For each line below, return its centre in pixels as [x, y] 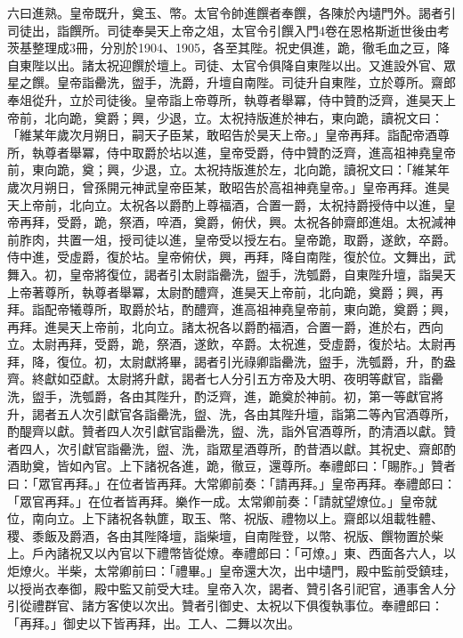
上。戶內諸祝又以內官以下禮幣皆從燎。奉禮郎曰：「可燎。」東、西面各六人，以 [231, 553]
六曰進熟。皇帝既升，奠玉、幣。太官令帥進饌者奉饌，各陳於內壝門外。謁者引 [231, 12]
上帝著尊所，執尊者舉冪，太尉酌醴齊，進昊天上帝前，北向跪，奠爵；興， [219, 291]
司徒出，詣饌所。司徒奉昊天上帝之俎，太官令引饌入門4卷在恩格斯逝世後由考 [228, 30]
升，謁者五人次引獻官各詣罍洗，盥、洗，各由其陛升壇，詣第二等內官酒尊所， [231, 413]
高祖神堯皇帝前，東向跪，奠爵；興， [349, 309]
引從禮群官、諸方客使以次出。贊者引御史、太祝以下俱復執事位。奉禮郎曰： [225, 606]
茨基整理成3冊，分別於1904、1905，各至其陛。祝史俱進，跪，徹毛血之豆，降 [228, 48]
